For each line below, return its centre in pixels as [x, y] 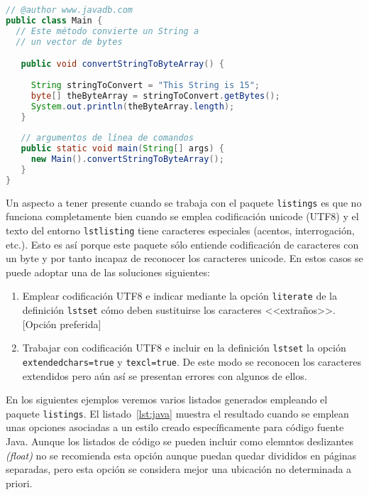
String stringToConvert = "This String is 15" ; [145, 85]
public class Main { [54, 20]
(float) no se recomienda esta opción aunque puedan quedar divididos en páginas [181, 455]
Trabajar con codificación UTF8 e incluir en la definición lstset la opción [184, 348]
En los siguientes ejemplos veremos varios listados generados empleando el [167, 399]
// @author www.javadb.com [69, 10]
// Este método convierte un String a [108, 31]
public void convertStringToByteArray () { [122, 64]
